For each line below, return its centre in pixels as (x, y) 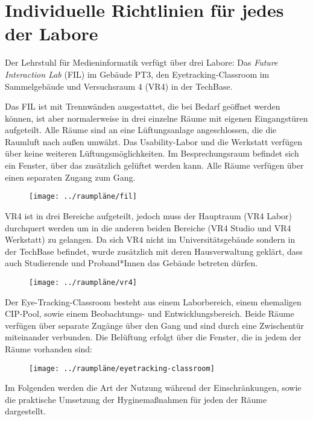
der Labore (52, 33)
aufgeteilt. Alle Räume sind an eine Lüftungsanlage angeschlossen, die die (141, 130)
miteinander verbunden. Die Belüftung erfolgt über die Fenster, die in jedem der (153, 337)
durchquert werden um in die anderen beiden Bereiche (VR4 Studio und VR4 (148, 227)
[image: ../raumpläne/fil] (83, 197)
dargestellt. (25, 411)
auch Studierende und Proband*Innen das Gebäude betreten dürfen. (131, 263)
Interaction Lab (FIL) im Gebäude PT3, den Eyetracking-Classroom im (137, 74)
